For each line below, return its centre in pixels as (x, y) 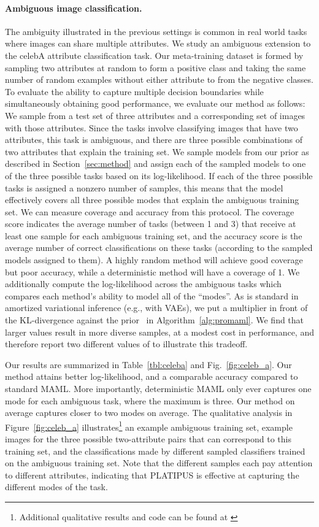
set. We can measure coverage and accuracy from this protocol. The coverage (150, 211)
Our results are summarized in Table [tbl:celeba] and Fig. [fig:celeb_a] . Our (148, 364)
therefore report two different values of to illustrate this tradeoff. (126, 344)
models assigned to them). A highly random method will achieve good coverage (154, 260)
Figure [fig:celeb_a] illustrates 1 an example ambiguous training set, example (149, 426)
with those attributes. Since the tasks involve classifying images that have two (152, 127)
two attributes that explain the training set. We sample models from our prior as (157, 151)
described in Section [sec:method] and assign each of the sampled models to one (156, 163)
